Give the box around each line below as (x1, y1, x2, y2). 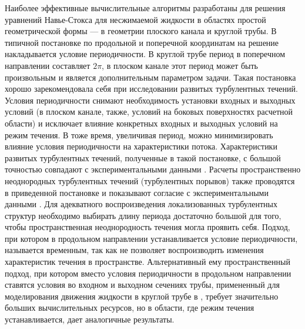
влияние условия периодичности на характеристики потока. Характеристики (5, 140, 277, 152)
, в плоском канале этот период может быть (102, 59, 258, 71)
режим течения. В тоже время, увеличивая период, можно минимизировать (5, 128, 273, 141)
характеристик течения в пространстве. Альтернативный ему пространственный (5, 255, 290, 268)
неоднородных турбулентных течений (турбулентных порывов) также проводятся (5, 174, 295, 187)
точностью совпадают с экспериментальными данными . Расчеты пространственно (5, 163, 301, 175)
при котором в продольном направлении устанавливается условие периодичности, (5, 232, 298, 244)
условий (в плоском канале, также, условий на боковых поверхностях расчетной (5, 105, 293, 118)
